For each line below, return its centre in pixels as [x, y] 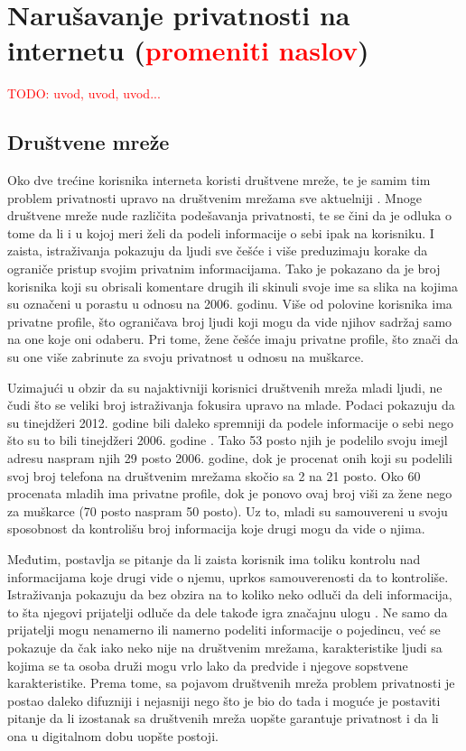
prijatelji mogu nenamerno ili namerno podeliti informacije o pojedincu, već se [224, 630]
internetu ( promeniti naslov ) [188, 50]
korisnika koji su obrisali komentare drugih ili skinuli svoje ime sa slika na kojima [233, 286]
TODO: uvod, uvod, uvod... [84, 93]
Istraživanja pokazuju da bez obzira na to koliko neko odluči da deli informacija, [230, 594]
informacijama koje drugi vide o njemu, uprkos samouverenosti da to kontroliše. [228, 576]
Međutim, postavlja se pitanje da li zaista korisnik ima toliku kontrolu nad [214, 558]
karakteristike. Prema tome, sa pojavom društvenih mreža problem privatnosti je [231, 683]
